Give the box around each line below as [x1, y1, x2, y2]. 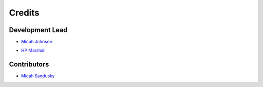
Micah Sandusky [21, 73, 55, 79]
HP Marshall [21, 48, 46, 53]
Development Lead [9, 26, 68, 34]
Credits [9, 7, 40, 18]
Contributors [9, 60, 49, 69]
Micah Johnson [21, 39, 53, 45]
